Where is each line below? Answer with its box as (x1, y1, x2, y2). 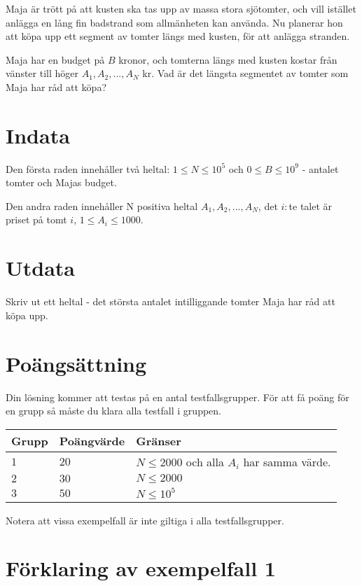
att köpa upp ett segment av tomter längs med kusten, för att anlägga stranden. (6, 29, 350, 43)
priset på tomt (6, 212, 67, 227)
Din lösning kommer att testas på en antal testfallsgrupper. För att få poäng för (6, 389, 349, 404)
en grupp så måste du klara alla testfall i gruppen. (6, 403, 221, 418)
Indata (6, 120, 70, 149)
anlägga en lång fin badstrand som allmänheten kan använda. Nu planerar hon (6, 15, 343, 29)
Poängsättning (6, 349, 147, 377)
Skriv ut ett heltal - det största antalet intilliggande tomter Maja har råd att (6, 294, 335, 309)
